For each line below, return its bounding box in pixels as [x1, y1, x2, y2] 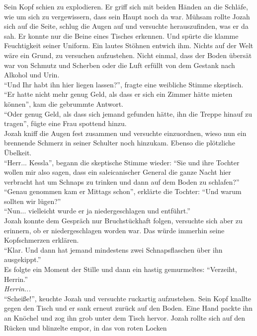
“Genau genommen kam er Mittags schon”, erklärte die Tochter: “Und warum [4, 186, 242, 197]
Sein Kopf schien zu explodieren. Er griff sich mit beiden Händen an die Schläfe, [4, 1, 248, 11]
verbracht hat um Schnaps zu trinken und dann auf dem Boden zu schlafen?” [4, 176, 240, 187]
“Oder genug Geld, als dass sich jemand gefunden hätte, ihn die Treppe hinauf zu [4, 108, 253, 119]
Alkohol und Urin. [4, 69, 60, 80]
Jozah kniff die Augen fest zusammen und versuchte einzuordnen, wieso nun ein [4, 128, 247, 138]
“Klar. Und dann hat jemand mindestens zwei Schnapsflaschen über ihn [4, 244, 223, 255]
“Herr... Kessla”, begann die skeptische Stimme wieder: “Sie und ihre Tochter [4, 157, 240, 167]
